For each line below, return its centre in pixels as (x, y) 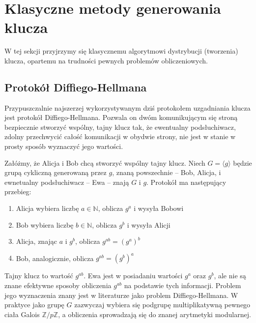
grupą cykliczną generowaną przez (56, 172)
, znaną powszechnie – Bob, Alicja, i (167, 172)
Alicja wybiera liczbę (47, 208)
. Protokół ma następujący (186, 182)
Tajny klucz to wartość (39, 276)
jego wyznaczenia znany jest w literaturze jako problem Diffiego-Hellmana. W (121, 295)
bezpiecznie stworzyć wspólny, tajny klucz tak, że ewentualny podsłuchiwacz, (120, 127)
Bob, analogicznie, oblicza (55, 258)
